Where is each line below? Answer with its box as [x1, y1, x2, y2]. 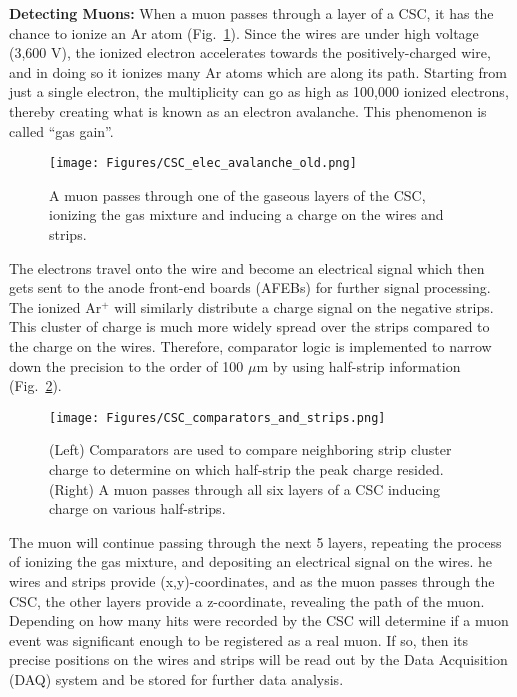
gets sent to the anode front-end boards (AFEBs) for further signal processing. [9, 277, 491, 298]
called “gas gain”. [9, 120, 114, 141]
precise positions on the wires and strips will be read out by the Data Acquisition [9, 649, 508, 670]
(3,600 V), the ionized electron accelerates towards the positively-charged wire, [9, 42, 491, 63]
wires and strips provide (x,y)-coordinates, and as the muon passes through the [9, 570, 495, 591]
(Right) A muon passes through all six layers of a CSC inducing [49, 478, 441, 499]
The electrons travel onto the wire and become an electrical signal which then [9, 257, 485, 278]
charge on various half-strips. [49, 498, 226, 519]
